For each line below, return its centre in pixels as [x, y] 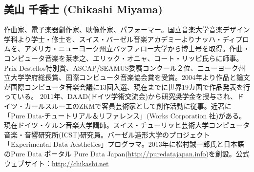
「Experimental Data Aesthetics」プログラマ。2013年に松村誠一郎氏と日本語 [124, 144]
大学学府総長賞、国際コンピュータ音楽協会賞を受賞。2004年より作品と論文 [130, 77]
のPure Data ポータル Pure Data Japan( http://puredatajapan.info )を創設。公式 [127, 153]
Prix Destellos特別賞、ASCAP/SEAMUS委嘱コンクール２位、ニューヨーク [121, 67]
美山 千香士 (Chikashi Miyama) [83, 9]
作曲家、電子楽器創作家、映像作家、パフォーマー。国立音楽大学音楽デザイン [127, 29]
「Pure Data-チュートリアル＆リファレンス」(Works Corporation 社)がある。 [125, 115]
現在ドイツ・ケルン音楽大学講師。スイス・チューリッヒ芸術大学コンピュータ [127, 125]
